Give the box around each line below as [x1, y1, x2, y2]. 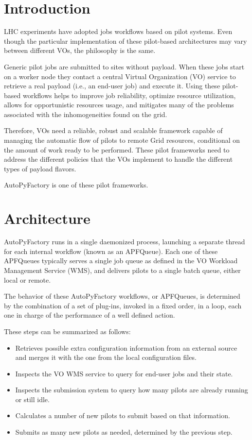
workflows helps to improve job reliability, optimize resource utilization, [22, 90, 236, 100]
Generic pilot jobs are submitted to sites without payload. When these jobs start [4, 61, 245, 71]
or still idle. [15, 394, 50, 404]
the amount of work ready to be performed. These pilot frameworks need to [4, 144, 230, 154]
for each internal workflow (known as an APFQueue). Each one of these [4, 246, 218, 256]
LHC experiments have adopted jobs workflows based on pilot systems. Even [4, 26, 233, 36]
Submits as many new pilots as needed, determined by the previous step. [15, 427, 233, 437]
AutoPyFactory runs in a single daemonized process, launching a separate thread [4, 237, 245, 247]
